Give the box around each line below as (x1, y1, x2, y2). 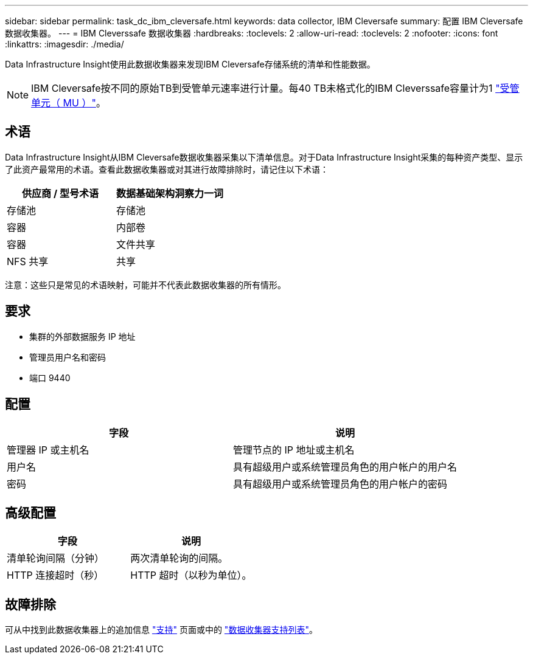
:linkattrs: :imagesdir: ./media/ (5, 39, 124, 49)
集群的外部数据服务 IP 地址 (29, 331, 136, 342)
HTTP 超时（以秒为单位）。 (130, 569, 252, 582)
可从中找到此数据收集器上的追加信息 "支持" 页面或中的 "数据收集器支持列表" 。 (5, 624, 318, 635)
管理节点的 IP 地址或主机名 (233, 443, 355, 456)
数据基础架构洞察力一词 (116, 187, 224, 199)
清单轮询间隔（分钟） (7, 552, 105, 565)
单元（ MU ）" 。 (31, 97, 106, 109)
